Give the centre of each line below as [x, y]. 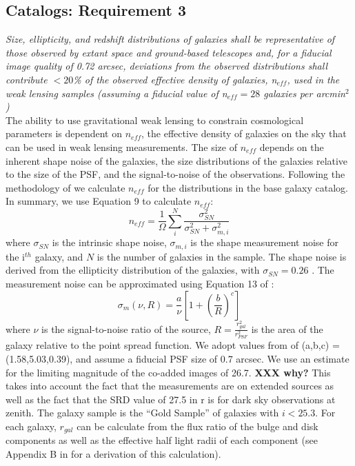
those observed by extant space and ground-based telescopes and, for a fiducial [169, 52]
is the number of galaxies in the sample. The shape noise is [222, 256]
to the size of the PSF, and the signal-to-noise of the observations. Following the [175, 174]
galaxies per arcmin [304, 93]
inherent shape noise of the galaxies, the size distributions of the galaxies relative [177, 160]
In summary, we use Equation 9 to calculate [99, 201]
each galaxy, [31, 426]
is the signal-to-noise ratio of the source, [126, 328]
